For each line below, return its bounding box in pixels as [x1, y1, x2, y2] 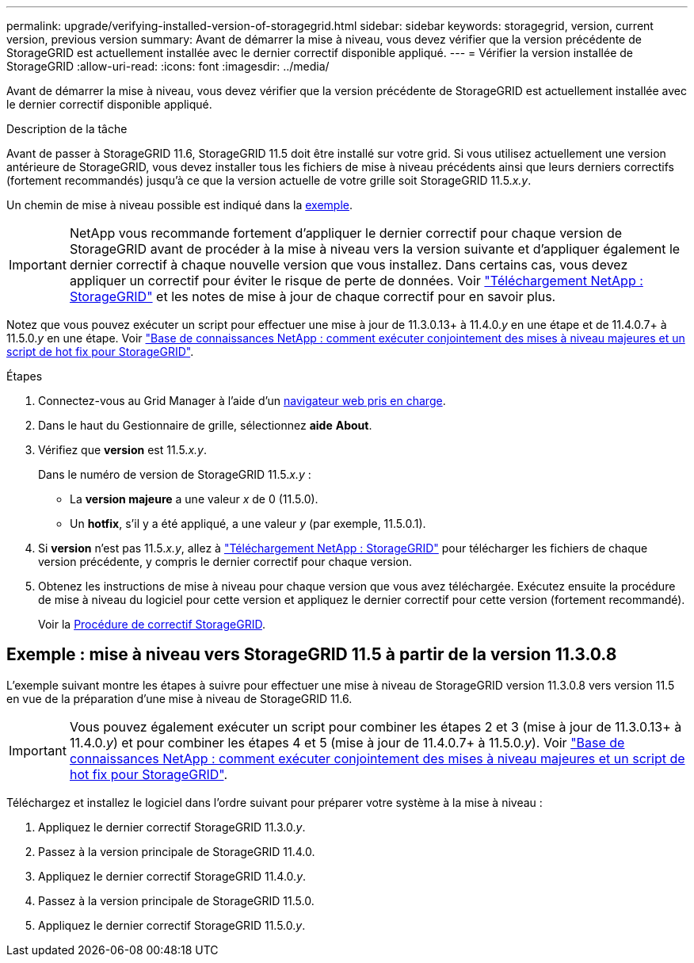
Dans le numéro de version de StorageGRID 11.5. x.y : [38, 468, 311, 481]
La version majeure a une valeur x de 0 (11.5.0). [70, 492, 318, 506]
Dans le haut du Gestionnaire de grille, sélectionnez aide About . [38, 418, 372, 432]
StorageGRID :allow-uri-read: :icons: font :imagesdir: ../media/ [6, 59, 330, 73]
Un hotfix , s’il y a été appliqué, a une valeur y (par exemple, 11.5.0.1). [70, 517, 426, 530]
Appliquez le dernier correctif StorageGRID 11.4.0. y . [38, 869, 307, 883]
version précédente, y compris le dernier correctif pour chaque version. [38, 555, 413, 568]
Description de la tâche [6, 122, 128, 136]
